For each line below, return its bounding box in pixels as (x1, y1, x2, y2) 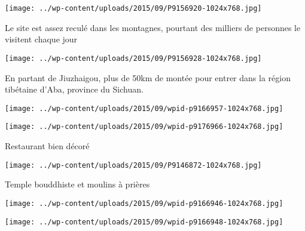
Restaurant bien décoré (5, 140, 90, 152)
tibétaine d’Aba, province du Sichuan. (5, 83, 144, 96)
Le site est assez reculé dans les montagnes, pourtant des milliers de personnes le (5, 21, 301, 33)
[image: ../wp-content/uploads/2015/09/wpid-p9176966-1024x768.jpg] (5, 122, 283, 131)
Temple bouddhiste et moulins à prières (5, 178, 150, 190)
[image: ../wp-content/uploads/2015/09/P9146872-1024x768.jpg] (5, 161, 262, 170)
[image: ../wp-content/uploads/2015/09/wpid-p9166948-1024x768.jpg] (5, 217, 283, 226)
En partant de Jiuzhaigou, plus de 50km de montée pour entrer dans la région (5, 71, 291, 84)
